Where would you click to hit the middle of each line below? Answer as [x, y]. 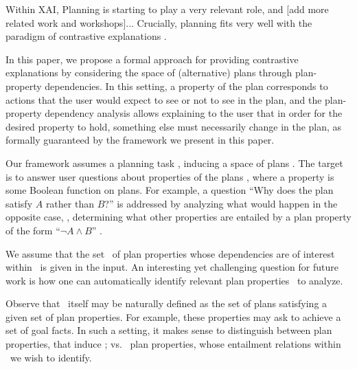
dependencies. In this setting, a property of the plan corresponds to [186, 86]
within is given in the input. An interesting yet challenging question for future [172, 267]
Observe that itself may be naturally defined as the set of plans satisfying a [166, 303]
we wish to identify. [51, 357]
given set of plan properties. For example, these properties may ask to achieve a [173, 316]
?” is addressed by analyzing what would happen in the [221, 203]
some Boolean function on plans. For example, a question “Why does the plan [170, 190]
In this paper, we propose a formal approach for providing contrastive [152, 59]
